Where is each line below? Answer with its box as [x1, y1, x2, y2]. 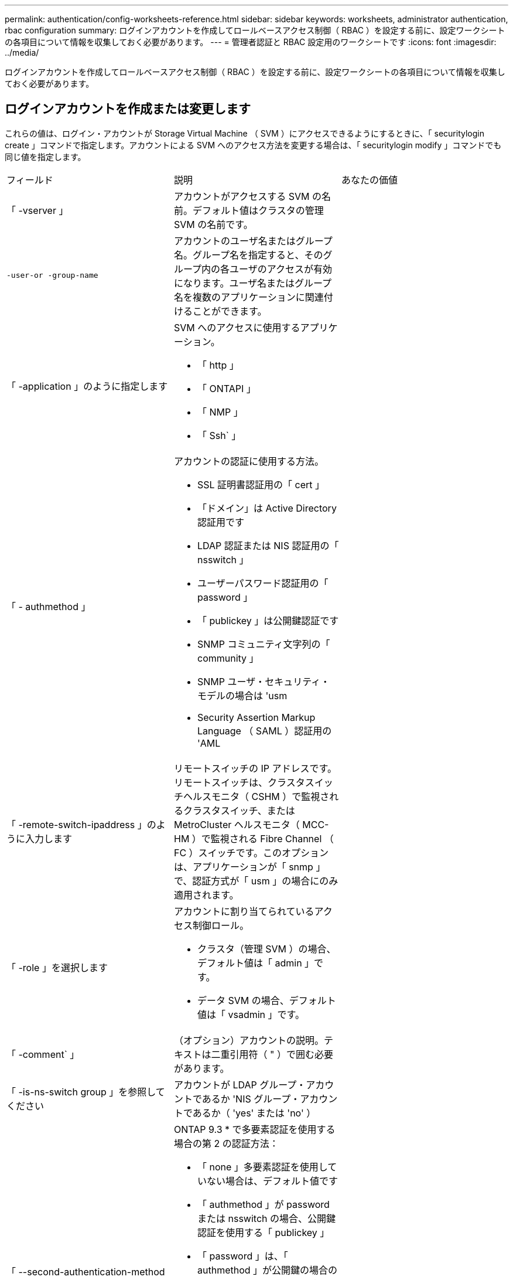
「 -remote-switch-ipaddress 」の [6, 818, 156, 830]
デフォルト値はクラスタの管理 [192, 204, 324, 216]
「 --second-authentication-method [6, 1265, 165, 1278]
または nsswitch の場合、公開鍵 [197, 1212, 336, 1224]
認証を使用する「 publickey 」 [197, 1226, 330, 1238]
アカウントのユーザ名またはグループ [173, 234, 333, 247]
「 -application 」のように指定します [6, 380, 168, 392]
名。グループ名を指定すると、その [173, 248, 323, 261]
